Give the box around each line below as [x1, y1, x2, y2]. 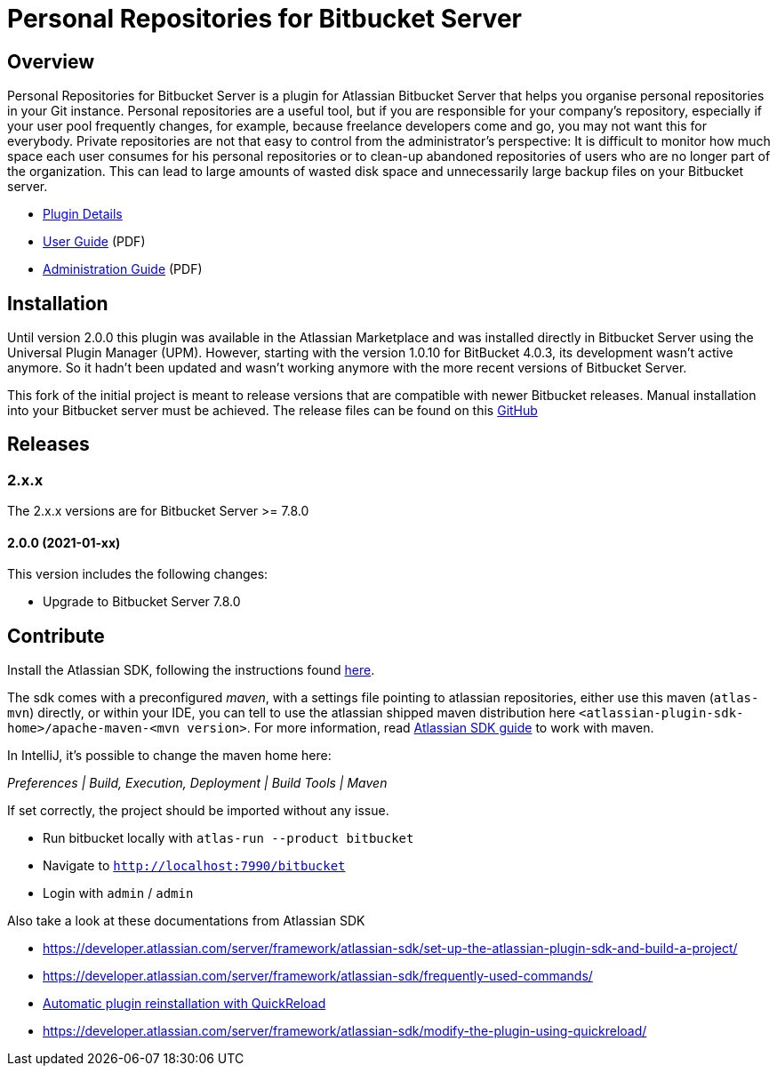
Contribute [7, 624, 105, 647]
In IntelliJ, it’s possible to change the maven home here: [7, 748, 332, 764]
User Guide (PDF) [43, 234, 146, 250]
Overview [7, 50, 95, 73]
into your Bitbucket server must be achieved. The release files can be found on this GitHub [7, 403, 538, 419]
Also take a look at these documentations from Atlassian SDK [7, 913, 365, 929]
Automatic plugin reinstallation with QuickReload [43, 996, 326, 1012]
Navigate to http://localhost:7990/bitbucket [43, 858, 346, 874]
